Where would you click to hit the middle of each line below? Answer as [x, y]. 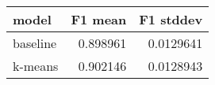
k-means [36, 66]
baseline [35, 43]
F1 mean [99, 19]
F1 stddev [171, 19]
